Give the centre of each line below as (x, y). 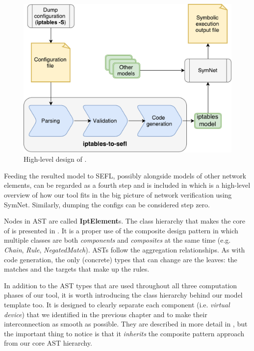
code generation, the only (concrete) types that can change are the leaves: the (121, 259)
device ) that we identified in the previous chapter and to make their (106, 314)
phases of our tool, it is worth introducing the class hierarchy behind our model (123, 295)
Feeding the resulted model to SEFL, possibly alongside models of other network (125, 175)
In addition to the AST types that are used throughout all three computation (121, 285)
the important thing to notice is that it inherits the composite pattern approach (124, 333)
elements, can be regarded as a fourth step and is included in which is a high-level (127, 185)
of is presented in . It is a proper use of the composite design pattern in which (121, 230)
